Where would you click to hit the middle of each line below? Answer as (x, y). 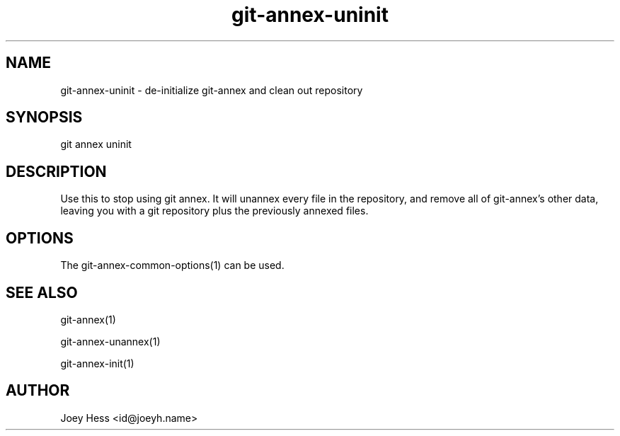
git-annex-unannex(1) (110, 341)
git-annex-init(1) (97, 363)
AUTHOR (38, 391)
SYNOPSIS (44, 117)
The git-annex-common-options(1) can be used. (172, 265)
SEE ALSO (42, 292)
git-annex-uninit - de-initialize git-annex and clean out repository (212, 90)
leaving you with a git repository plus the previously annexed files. (214, 211)
